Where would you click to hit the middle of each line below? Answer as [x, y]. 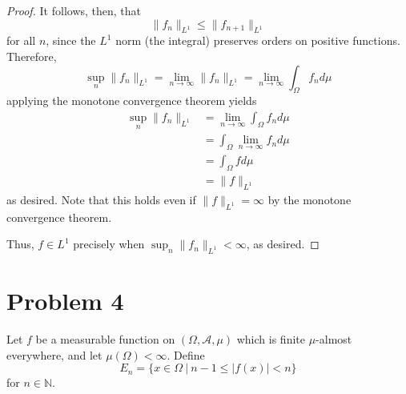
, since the [71, 40]
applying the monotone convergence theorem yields [132, 101]
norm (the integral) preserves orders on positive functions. [258, 40]
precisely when [109, 244]
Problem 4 [65, 301]
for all [21, 40]
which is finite [271, 339]
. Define [186, 354]
